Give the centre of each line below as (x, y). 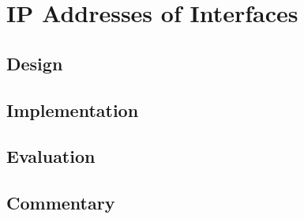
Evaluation (51, 156)
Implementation (73, 109)
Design (35, 63)
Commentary (61, 203)
